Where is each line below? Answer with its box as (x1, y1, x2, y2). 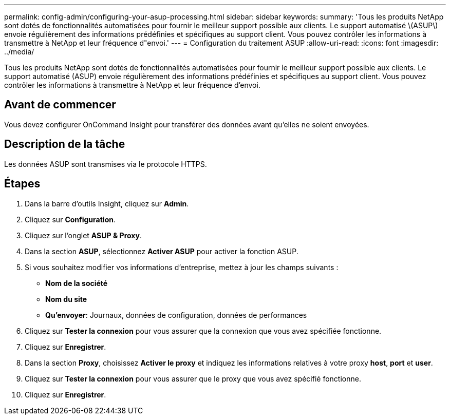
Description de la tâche (4, 138, 125, 151)
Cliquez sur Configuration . (25, 215, 116, 224)
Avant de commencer (4, 98, 116, 111)
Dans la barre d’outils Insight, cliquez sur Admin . (25, 199, 189, 208)
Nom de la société (45, 278, 108, 288)
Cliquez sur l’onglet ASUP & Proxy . (25, 231, 142, 240)
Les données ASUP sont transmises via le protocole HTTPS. (4, 159, 207, 168)
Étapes (4, 177, 41, 191)
